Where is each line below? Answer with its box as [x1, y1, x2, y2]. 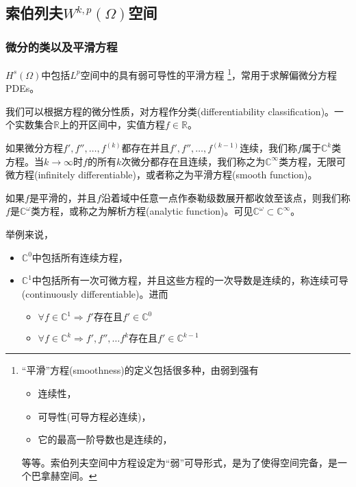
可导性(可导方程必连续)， [38, 409, 151, 423]
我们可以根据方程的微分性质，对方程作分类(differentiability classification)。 [5, 104, 335, 118]
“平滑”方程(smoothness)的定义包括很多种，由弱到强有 [21, 363, 259, 377]
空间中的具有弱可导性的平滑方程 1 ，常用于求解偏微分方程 [80, 66, 338, 82]
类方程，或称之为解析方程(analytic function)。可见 [31, 204, 253, 218]
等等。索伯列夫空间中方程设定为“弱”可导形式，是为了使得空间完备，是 [21, 455, 338, 469]
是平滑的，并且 [29, 190, 97, 204]
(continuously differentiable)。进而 [21, 286, 168, 300]
